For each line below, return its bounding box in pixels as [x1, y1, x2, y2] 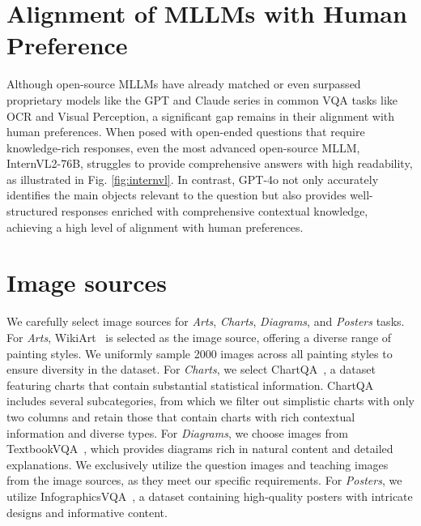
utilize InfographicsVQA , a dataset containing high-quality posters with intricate [6, 487, 413, 504]
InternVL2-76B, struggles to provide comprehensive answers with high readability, [6, 155, 413, 172]
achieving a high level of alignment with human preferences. [6, 218, 304, 235]
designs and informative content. [6, 503, 168, 520]
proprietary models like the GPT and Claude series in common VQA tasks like [6, 91, 398, 108]
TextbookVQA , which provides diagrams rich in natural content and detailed [6, 440, 393, 457]
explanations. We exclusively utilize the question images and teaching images [6, 455, 389, 473]
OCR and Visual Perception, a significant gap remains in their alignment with [6, 107, 395, 124]
